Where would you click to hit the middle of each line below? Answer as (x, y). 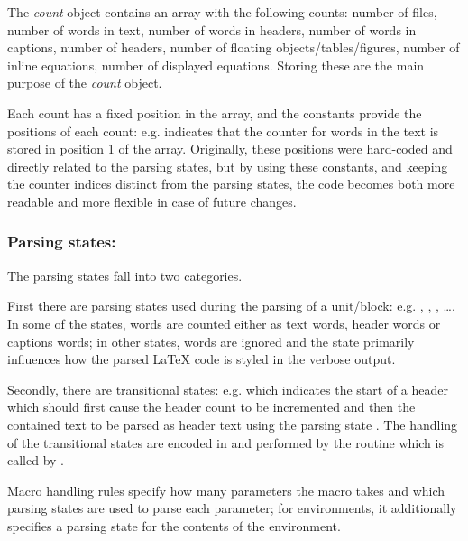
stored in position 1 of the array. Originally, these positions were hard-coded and (230, 149)
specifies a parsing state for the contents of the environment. (174, 525)
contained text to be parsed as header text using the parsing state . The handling (233, 424)
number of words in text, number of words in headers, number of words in (212, 29)
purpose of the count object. (85, 83)
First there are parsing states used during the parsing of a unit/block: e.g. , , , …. (231, 306)
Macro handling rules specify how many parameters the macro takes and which (226, 490)
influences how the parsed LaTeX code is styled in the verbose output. (202, 359)
